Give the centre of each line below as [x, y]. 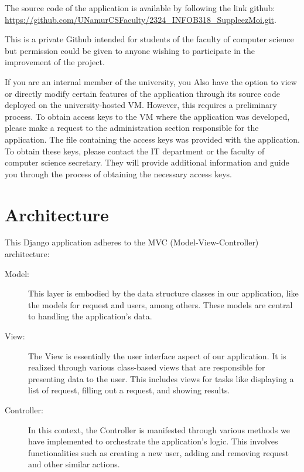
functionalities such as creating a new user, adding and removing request [159, 452]
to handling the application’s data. [90, 316]
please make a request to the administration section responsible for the [132, 128]
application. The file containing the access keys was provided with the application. [152, 139]
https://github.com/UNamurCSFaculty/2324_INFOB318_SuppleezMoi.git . [141, 19]
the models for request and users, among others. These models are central [160, 304]
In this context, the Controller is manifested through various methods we [159, 429]
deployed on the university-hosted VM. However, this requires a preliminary [141, 105]
